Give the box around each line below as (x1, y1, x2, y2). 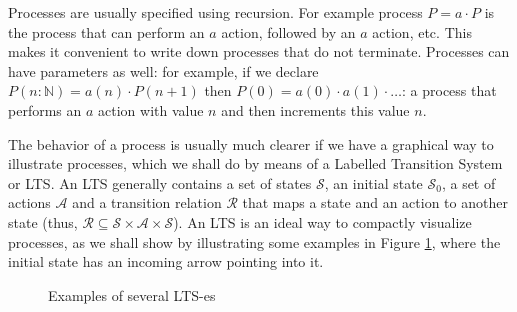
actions (8, 192, 51, 213)
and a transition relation (72, 192, 222, 213)
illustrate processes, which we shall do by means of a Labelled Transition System (8, 153, 503, 174)
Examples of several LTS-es (48, 284, 216, 305)
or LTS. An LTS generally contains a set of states (8, 172, 312, 193)
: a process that (402, 80, 497, 101)
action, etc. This (372, 21, 472, 42)
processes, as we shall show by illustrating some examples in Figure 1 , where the (8, 231, 501, 252)
